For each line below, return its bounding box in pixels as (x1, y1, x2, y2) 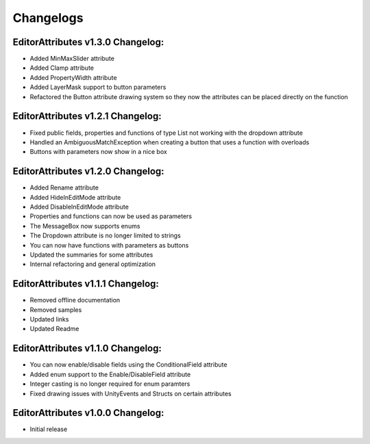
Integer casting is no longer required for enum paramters (29, 380, 190, 388)
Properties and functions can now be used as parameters (29, 212, 192, 220)
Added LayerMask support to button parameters (29, 83, 166, 92)
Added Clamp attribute (29, 64, 95, 72)
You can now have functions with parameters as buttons (29, 241, 189, 249)
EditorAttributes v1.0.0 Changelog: (12, 407, 164, 419)
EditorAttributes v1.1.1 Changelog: (12, 278, 159, 290)
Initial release (29, 425, 68, 434)
